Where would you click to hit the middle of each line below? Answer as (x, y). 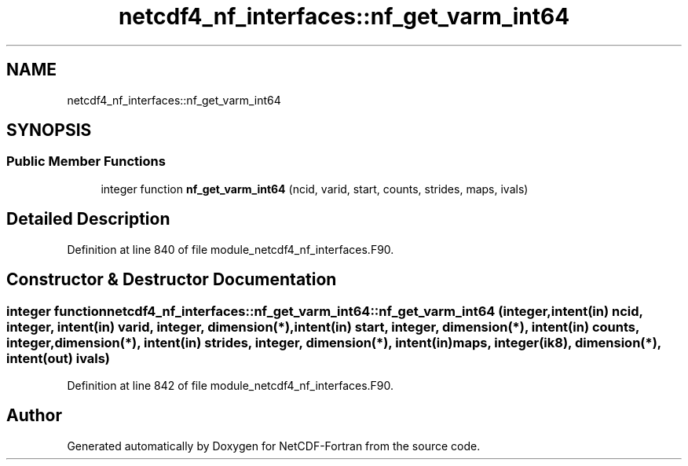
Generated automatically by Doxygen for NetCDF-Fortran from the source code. (274, 446)
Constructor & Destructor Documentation (172, 280)
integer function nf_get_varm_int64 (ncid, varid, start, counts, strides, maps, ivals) (315, 189)
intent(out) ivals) (59, 358)
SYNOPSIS (49, 130)
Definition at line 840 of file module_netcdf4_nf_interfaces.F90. (231, 249)
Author (34, 416)
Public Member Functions (86, 161)
